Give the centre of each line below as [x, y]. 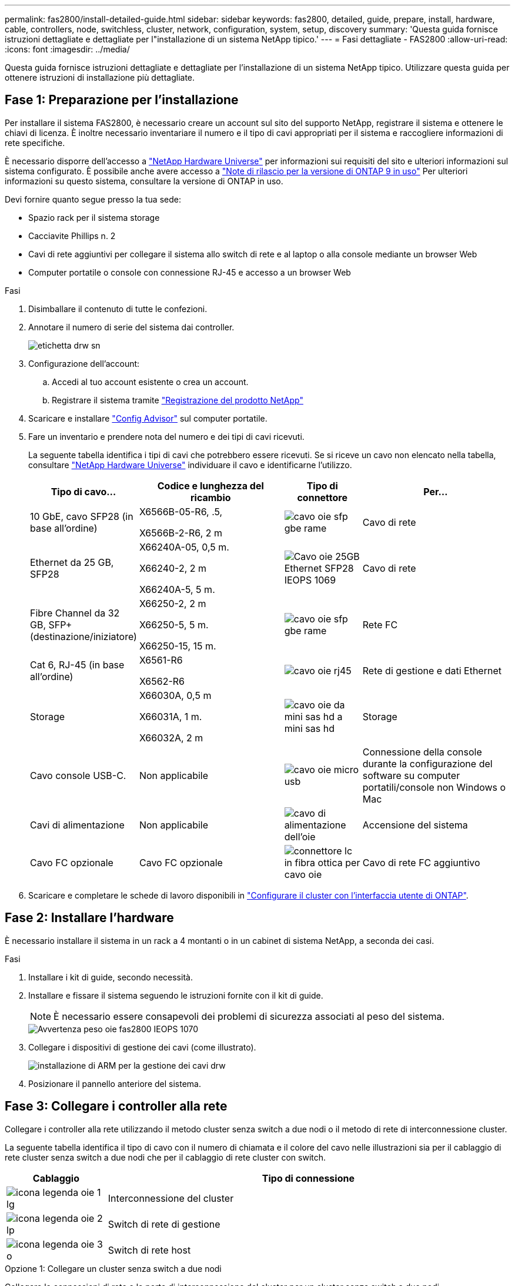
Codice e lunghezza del [210, 485]
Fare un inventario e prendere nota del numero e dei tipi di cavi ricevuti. [166, 436]
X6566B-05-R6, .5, [181, 511]
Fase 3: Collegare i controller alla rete [116, 1106]
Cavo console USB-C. [78, 775]
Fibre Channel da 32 [75, 613]
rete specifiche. [35, 142]
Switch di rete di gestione [164, 1224]
